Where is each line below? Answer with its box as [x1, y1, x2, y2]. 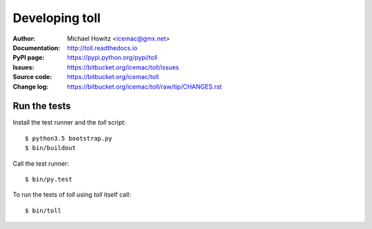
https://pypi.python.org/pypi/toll [67, 54, 158, 62]
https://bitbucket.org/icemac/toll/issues [67, 63, 179, 72]
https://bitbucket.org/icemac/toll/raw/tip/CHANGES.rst [67, 83, 222, 91]
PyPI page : [12, 54, 45, 62]
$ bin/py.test [25, 175, 72, 183]
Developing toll [12, 10, 101, 25]
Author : [12, 34, 36, 43]
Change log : [12, 83, 49, 91]
